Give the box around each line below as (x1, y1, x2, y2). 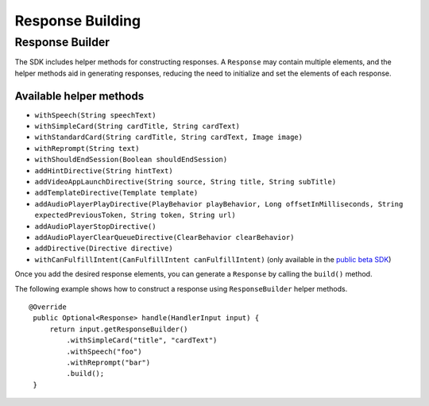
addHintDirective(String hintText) (34, 166, 174, 175)
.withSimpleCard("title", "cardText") (66, 336, 218, 345)
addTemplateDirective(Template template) (34, 188, 199, 198)
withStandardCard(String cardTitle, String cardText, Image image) (34, 133, 303, 142)
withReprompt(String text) (34, 144, 140, 153)
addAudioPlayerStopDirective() (34, 222, 157, 230)
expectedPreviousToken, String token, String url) (34, 211, 236, 220)
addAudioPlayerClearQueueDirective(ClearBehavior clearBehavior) (34, 233, 295, 242)
